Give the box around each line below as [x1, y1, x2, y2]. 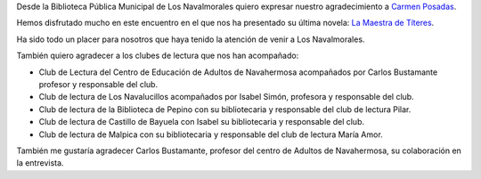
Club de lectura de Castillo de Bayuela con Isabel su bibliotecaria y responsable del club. [38, 117, 365, 127]
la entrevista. [16, 158, 64, 168]
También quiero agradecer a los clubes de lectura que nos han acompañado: [16, 50, 299, 61]
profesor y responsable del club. [38, 78, 159, 89]
